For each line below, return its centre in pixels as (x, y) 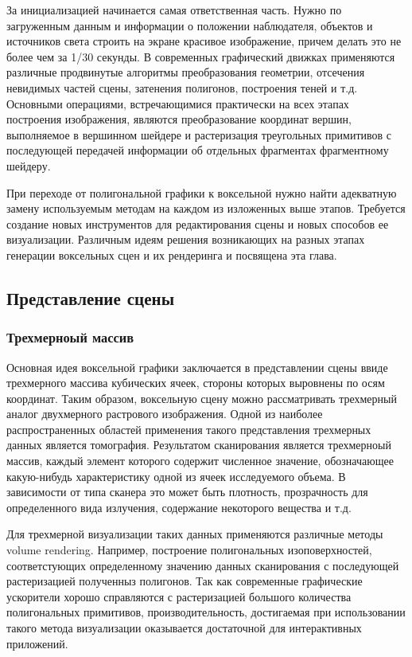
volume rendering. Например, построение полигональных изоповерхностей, (189, 550)
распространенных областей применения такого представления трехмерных (189, 429)
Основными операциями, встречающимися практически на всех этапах (178, 103)
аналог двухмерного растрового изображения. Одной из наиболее (165, 414)
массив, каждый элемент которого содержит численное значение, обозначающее (200, 461)
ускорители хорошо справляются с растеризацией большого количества (179, 596)
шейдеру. (29, 165)
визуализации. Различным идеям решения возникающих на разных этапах (186, 239)
